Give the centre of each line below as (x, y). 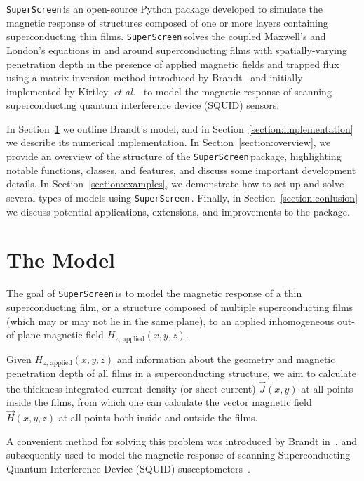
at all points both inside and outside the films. (158, 417)
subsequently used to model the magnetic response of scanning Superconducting (178, 455)
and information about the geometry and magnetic (226, 358)
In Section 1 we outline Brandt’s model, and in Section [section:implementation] (180, 128)
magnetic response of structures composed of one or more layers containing (167, 22)
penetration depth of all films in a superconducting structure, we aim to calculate (181, 373)
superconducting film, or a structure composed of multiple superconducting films (180, 307)
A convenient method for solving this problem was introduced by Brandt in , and (182, 441)
